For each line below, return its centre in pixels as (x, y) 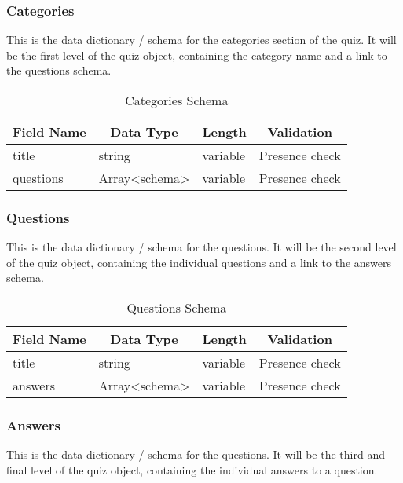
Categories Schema (177, 100)
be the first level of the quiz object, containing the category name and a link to (197, 55)
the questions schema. (59, 70)
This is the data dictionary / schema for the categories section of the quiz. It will (201, 40)
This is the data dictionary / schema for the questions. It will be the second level (201, 247)
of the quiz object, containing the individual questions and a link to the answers (199, 262)
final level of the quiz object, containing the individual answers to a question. (192, 469)
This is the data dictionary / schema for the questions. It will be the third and (196, 454)
